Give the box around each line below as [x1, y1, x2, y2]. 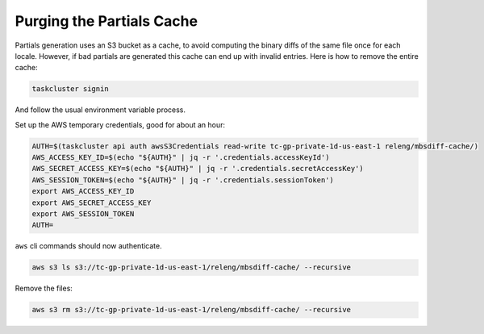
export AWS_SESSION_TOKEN [31, 210, 135, 219]
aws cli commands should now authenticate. [15, 241, 162, 251]
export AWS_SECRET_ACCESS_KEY [31, 198, 152, 207]
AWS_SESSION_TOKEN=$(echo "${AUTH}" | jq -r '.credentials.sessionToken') [31, 175, 335, 185]
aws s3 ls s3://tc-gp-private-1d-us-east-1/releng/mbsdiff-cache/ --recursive [31, 263, 351, 272]
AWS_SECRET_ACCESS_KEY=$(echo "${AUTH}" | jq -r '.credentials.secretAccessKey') [31, 164, 365, 173]
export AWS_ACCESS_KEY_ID [31, 186, 135, 196]
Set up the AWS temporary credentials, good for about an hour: [15, 119, 226, 129]
